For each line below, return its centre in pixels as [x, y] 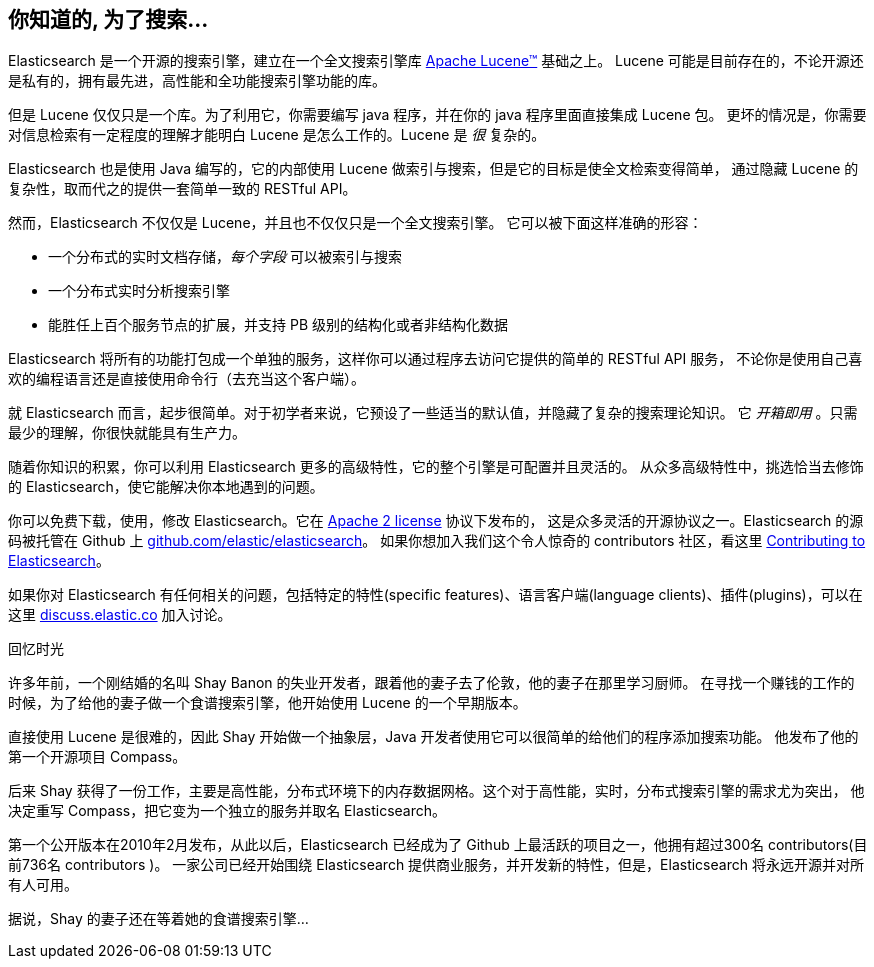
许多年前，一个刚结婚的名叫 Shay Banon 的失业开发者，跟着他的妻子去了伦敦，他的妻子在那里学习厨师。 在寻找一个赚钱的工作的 [431, 683]
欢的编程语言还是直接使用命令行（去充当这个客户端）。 [186, 379]
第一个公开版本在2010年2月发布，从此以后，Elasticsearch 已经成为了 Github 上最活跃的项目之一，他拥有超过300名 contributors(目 [438, 845]
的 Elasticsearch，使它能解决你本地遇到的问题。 [166, 487]
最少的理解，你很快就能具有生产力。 [127, 433]
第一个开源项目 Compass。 [97, 757]
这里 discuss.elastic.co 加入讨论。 [120, 615]
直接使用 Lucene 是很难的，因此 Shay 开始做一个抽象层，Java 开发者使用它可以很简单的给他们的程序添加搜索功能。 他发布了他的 [433, 737]
